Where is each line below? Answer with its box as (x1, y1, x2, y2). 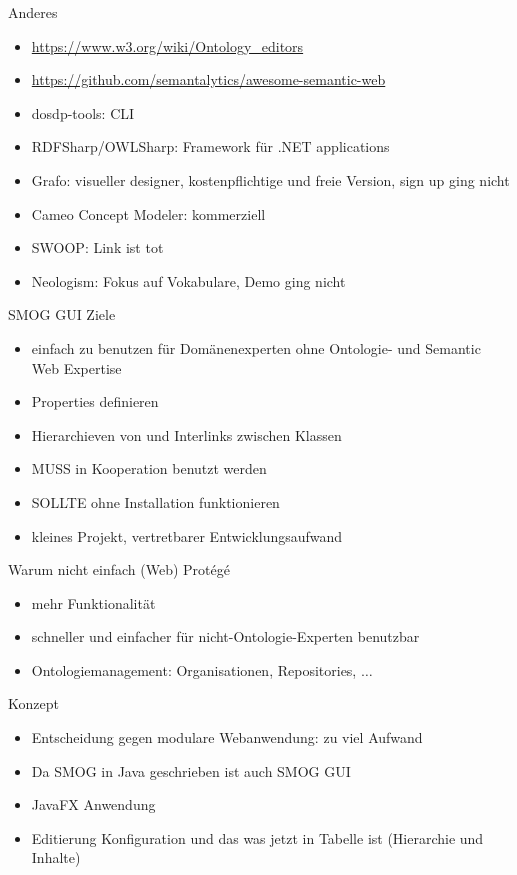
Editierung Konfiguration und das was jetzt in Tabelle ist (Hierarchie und (31, 827, 484, 848)
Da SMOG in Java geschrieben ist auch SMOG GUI (31, 760, 351, 781)
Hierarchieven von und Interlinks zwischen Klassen (31, 424, 342, 445)
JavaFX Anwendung (31, 794, 156, 815)
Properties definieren (31, 391, 159, 412)
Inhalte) (31, 847, 81, 868)
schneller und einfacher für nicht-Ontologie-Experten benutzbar (31, 626, 420, 647)
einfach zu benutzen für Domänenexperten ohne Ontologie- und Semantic (31, 337, 481, 358)
